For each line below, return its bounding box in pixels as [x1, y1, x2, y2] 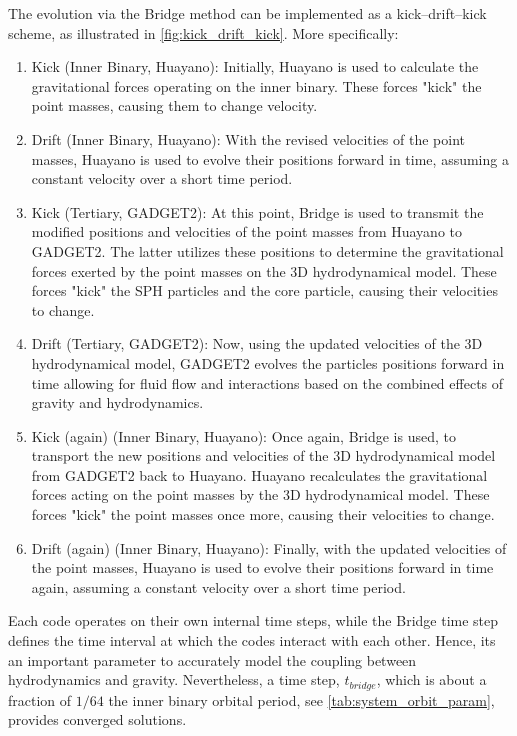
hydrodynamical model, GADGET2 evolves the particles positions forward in [31, 352, 505, 373]
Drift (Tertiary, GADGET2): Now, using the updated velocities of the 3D [31, 333, 483, 354]
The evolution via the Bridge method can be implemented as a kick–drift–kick [8, 3, 487, 23]
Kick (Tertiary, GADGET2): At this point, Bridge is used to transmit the [31, 201, 484, 222]
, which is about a [376, 669, 487, 690]
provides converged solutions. [8, 709, 187, 730]
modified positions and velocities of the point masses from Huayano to [31, 221, 463, 242]
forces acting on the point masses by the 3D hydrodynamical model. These [31, 484, 490, 505]
